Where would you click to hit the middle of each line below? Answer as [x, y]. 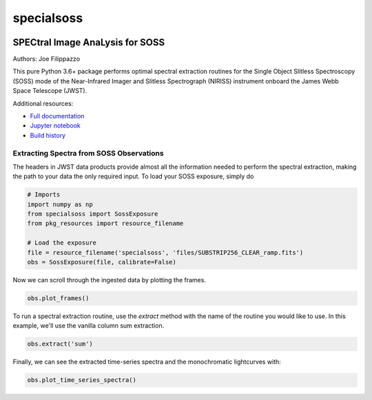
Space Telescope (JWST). [50, 91]
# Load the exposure [62, 243]
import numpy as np [60, 204]
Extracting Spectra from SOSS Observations [89, 153]
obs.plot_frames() [58, 298]
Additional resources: [43, 103]
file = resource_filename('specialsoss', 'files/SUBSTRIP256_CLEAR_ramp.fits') [165, 252]
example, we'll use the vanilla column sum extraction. [89, 326]
